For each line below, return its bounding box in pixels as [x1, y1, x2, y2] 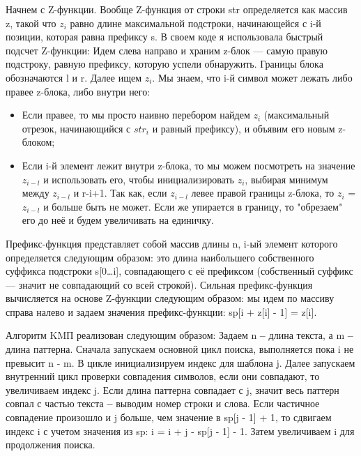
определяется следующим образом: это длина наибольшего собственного [6, 250, 314, 264]
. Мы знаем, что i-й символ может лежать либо [152, 70, 353, 84]
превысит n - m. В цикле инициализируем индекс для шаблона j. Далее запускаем [6, 355, 355, 370]
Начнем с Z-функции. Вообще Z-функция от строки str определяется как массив [6, 2, 348, 16]
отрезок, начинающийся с [22, 121, 131, 135]
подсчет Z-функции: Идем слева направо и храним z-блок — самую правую [6, 43, 328, 57]
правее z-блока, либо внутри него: [6, 84, 151, 98]
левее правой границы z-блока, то [191, 185, 335, 200]
